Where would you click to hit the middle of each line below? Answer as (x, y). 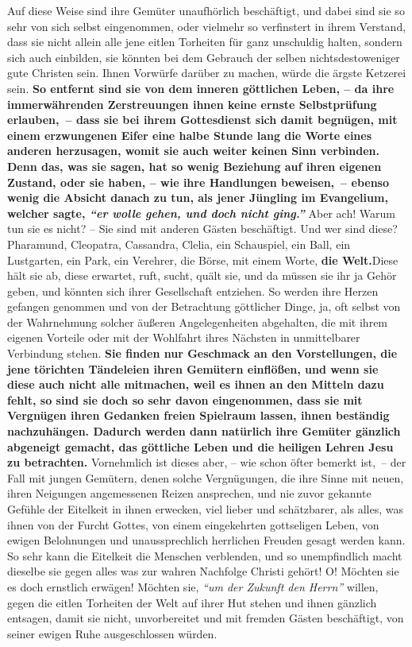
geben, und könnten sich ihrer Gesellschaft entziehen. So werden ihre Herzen (193, 291)
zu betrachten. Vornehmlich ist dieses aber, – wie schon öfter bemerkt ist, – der (207, 462)
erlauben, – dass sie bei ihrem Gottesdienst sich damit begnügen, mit (202, 120)
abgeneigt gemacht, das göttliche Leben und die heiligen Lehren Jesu (200, 446)
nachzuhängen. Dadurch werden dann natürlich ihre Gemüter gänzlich (204, 431)
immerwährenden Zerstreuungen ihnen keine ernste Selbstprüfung (192, 104)
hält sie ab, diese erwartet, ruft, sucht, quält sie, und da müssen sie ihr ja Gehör (202, 275)
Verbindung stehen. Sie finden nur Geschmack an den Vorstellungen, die (202, 353)
